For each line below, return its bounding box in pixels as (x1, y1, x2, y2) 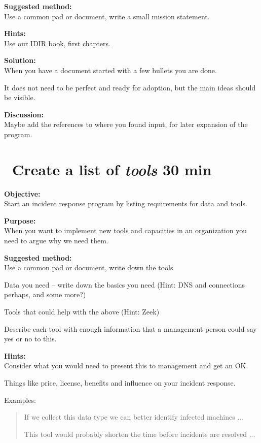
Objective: (4, 188, 41, 199)
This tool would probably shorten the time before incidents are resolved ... (24, 428, 255, 439)
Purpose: (4, 215, 36, 226)
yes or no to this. (4, 333, 57, 344)
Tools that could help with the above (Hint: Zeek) (4, 306, 160, 317)
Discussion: (4, 109, 44, 119)
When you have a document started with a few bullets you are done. (4, 65, 217, 75)
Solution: (4, 55, 36, 66)
